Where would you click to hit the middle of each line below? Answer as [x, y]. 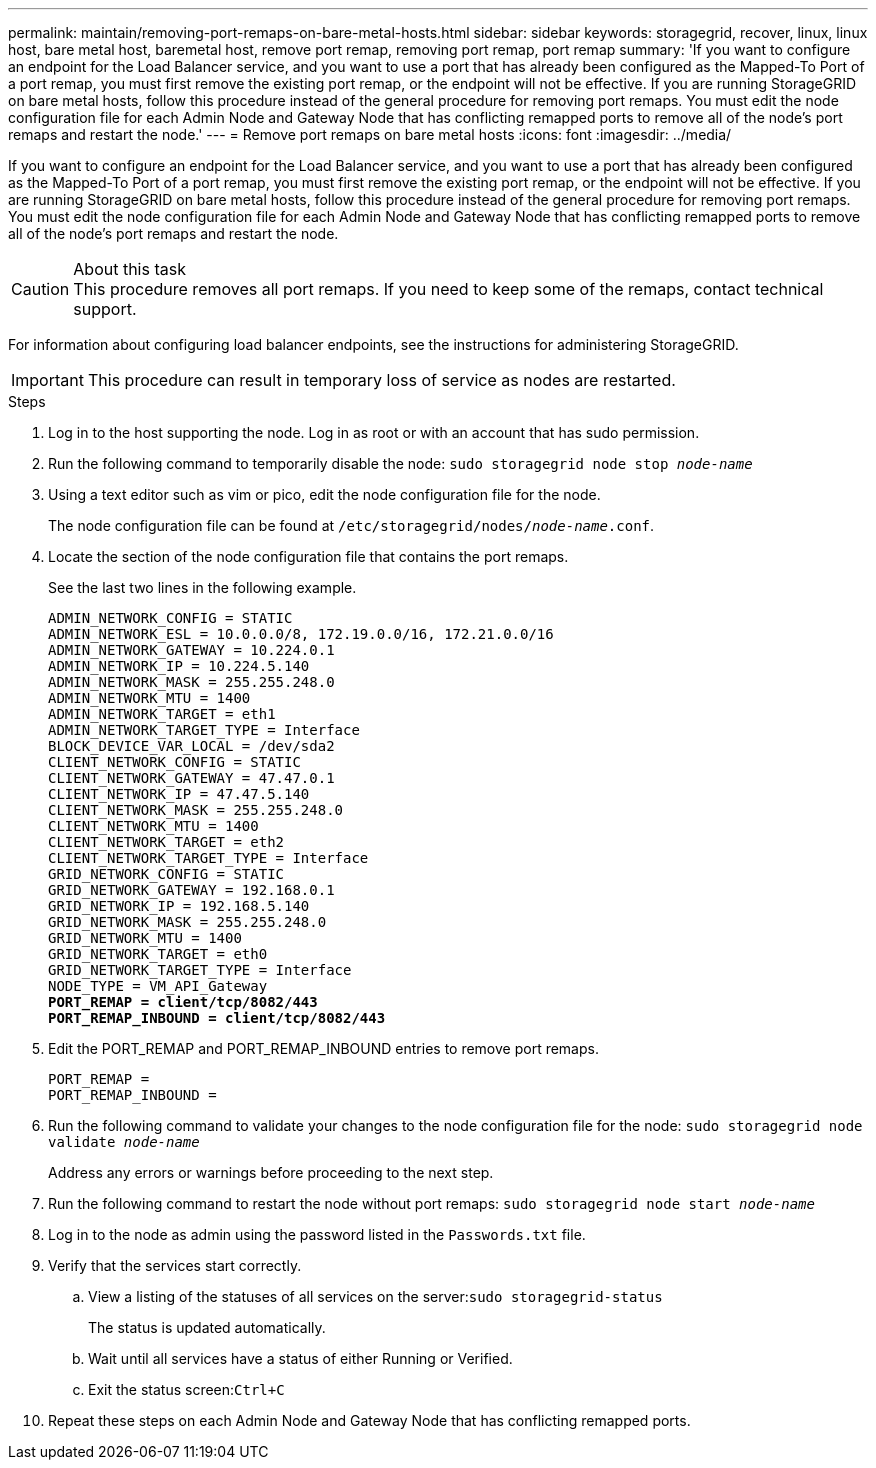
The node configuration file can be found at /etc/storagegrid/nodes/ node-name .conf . [351, 525]
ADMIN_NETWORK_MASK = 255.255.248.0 [191, 682]
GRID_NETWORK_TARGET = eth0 [158, 954]
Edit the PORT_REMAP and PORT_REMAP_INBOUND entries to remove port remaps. [323, 1048]
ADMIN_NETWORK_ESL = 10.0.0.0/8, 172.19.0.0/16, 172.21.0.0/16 [301, 634]
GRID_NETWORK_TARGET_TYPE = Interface [200, 970]
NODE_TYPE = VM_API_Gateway [158, 986]
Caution [40, 289]
